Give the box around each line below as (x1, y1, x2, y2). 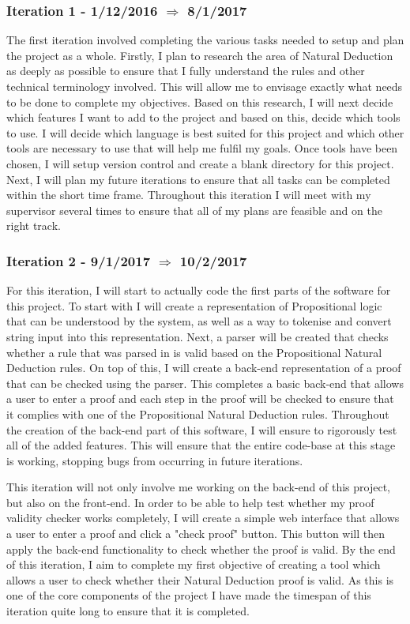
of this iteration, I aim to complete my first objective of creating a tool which (6, 556, 381, 573)
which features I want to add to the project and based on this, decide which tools (6, 109, 401, 126)
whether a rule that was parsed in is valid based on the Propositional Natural (6, 344, 382, 360)
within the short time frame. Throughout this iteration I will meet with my (6, 186, 371, 203)
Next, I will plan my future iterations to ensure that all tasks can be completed (6, 171, 390, 187)
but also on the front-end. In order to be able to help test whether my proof (6, 494, 374, 510)
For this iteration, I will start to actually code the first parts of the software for (6, 282, 391, 299)
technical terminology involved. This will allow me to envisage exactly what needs (6, 78, 403, 94)
